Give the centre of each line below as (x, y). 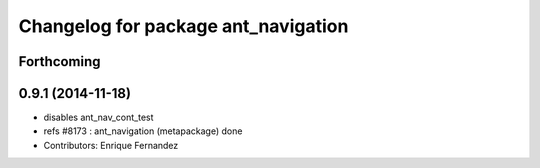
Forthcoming (59, 61)
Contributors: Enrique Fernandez (111, 145)
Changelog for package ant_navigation (183, 26)
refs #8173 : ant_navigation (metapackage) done (143, 131)
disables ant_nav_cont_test (98, 117)
